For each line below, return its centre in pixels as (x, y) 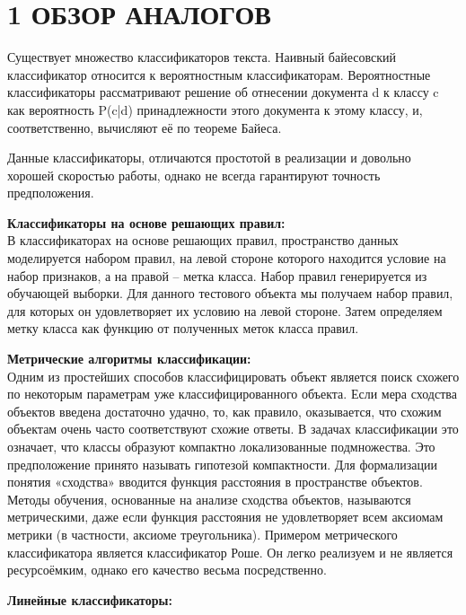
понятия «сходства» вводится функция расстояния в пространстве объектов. (215, 482)
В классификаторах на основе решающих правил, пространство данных (203, 240)
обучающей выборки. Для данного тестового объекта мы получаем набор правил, (230, 293)
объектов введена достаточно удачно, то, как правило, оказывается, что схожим (224, 411)
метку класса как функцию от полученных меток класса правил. (183, 328)
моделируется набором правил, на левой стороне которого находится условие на (227, 258)
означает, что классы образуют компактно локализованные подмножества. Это (221, 446)
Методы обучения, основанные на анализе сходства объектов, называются (209, 499)
